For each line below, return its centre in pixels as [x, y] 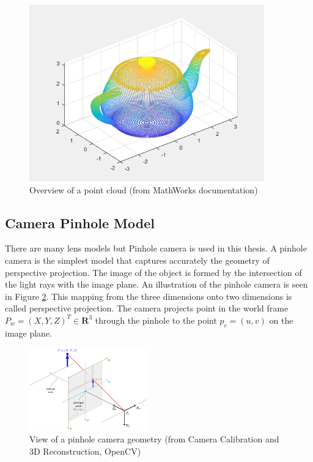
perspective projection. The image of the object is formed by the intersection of [153, 272]
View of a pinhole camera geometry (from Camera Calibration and [154, 439]
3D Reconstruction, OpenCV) [85, 451]
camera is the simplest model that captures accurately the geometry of [137, 260]
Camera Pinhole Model [80, 222]
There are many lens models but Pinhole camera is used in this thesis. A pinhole [156, 248]
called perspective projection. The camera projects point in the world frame [147, 308]
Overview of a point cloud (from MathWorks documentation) [144, 189]
